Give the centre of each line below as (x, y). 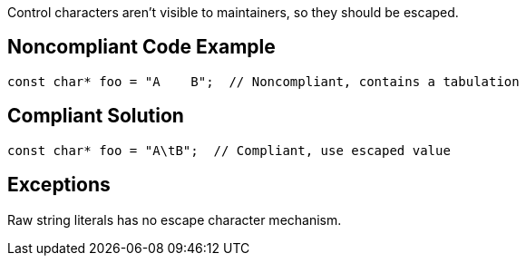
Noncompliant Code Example (141, 47)
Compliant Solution (96, 116)
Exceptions (59, 185)
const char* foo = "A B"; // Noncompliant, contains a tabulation (263, 81)
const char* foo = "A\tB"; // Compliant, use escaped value (229, 150)
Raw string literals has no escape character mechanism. (175, 219)
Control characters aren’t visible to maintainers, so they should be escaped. (233, 12)
